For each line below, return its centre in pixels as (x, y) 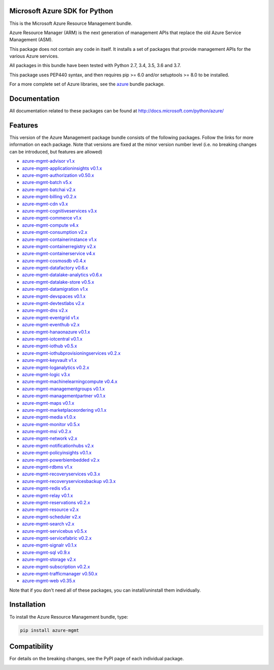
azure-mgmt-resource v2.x (50, 510)
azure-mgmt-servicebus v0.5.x (55, 531)
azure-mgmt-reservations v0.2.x (56, 502)
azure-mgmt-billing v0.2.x (49, 197)
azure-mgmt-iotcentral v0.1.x (52, 339)
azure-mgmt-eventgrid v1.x (50, 317)
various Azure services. (34, 56)
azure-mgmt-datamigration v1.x (55, 289)
